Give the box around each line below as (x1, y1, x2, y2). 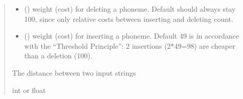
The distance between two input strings (12, 67, 136, 78)
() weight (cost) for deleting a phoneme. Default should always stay (24, 4, 236, 14)
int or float (12, 84, 46, 95)
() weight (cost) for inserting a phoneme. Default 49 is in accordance (24, 30, 239, 41)
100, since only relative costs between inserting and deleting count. (24, 13, 233, 24)
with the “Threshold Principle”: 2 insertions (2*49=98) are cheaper (24, 40, 235, 51)
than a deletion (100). (24, 50, 93, 61)
